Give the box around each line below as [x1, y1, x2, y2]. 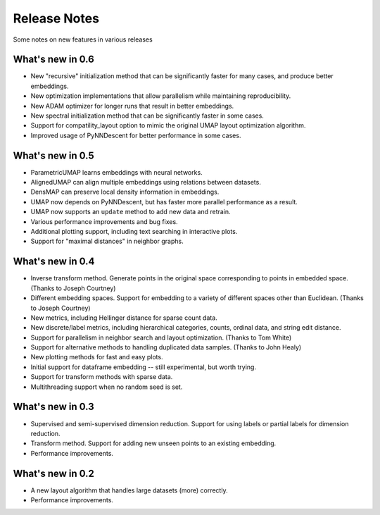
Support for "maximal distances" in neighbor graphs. [30, 237, 184, 246]
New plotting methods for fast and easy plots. [30, 353, 163, 361]
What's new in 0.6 [13, 54, 94, 66]
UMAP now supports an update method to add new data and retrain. [30, 208, 232, 216]
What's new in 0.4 [13, 256, 95, 268]
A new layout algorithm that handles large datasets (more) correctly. [30, 486, 228, 495]
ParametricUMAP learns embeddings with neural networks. [30, 168, 203, 176]
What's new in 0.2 [13, 467, 95, 479]
